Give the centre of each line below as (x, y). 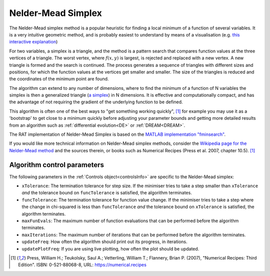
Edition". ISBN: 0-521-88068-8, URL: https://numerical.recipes (82, 265)
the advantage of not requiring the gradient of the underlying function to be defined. (96, 102)
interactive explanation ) (33, 42)
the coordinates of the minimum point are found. (59, 79)
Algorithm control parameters (57, 165)
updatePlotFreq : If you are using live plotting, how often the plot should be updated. (110, 249)
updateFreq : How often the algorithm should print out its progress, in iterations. (104, 242)
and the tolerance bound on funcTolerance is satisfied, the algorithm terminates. (107, 193)
